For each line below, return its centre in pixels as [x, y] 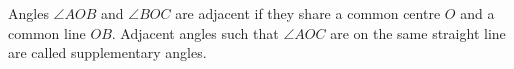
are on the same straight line [418, 32]
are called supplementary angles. [107, 52]
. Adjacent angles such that [195, 32]
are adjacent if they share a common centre [308, 13]
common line [47, 32]
